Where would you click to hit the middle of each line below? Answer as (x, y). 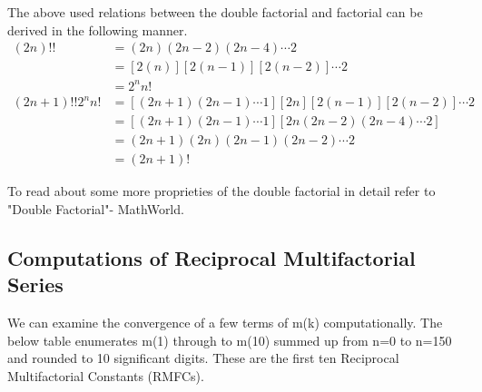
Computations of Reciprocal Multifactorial (211, 257)
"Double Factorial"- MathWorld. (96, 209)
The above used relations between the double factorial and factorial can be (215, 12)
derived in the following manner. (98, 29)
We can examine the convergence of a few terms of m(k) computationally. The (225, 323)
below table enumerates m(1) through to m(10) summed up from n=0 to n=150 (230, 340)
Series (35, 284)
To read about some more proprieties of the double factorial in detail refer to (221, 191)
